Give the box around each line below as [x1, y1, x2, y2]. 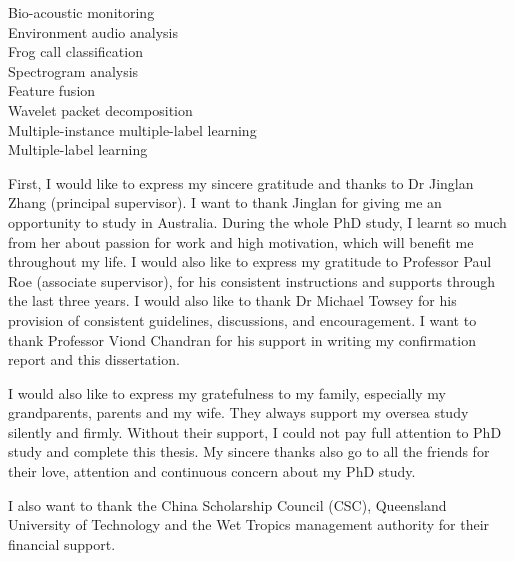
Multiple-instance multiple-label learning [8, 119, 257, 140]
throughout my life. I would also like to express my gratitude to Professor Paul [8, 251, 492, 272]
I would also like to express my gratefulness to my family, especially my [8, 382, 446, 403]
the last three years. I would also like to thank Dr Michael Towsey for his [8, 290, 457, 311]
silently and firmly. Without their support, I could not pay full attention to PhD [8, 421, 502, 442]
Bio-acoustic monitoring [8, 2, 155, 22]
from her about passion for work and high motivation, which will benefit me [8, 231, 474, 252]
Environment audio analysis [8, 21, 178, 42]
